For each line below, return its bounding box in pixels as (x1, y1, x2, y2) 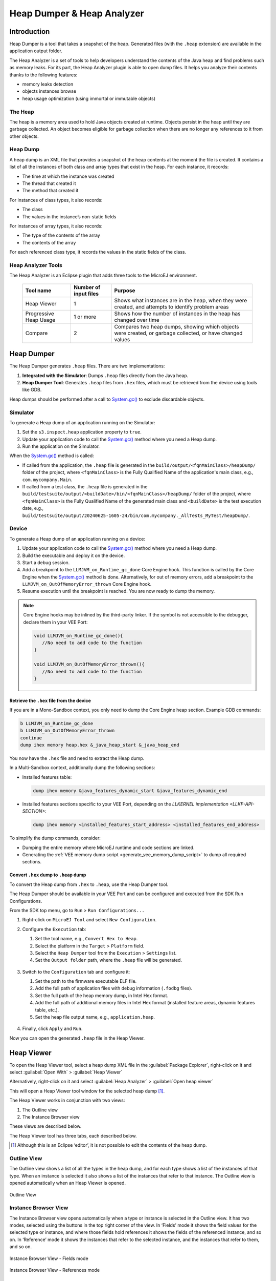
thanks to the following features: (9, 72, 78, 78)
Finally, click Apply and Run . (22, 1025, 83, 1032)
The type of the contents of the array (22, 232, 101, 238)
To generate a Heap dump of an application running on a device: (9, 535, 146, 542)
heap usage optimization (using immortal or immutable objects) (22, 95, 156, 101)
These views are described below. (9, 1123, 82, 1129)
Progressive (25, 310, 54, 317)
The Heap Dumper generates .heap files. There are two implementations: (9, 363, 165, 369)
